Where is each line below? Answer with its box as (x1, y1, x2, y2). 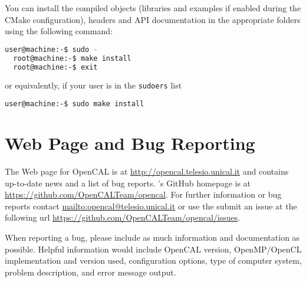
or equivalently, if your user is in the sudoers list (5, 79, 182, 91)
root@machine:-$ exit (13, 63, 98, 71)
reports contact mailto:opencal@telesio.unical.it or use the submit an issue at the (5, 199, 297, 212)
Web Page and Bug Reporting (5, 131, 255, 155)
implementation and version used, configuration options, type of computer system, (5, 254, 302, 267)
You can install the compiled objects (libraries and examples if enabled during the (5, 2, 301, 14)
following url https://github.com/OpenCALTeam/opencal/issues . (5, 211, 241, 224)
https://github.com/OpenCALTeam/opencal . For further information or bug (5, 188, 282, 201)
